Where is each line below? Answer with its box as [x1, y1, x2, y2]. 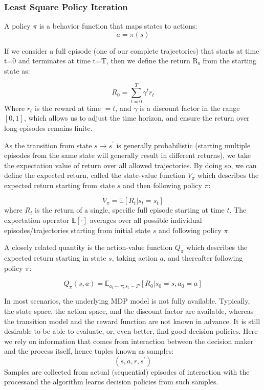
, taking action [112, 253, 158, 263]
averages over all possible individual [90, 215, 202, 225]
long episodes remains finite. [4, 122, 93, 133]
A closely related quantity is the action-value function [4, 242, 173, 253]
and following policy [158, 224, 222, 235]
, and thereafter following [163, 253, 243, 263]
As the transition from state [4, 140, 92, 150]
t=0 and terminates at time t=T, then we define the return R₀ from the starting [4, 55, 257, 66]
